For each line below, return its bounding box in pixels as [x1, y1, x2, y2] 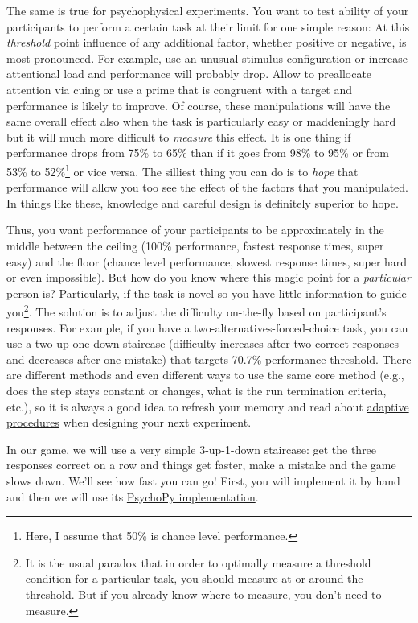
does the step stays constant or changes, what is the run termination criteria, [6, 382, 387, 398]
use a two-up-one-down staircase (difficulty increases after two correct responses [6, 335, 400, 352]
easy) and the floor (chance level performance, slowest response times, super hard [6, 253, 408, 270]
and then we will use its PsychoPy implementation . [6, 488, 259, 505]
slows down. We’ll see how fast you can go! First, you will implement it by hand [6, 472, 400, 489]
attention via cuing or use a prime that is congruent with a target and [6, 80, 353, 97]
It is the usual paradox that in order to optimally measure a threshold [25, 554, 371, 571]
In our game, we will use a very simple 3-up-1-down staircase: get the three [6, 440, 377, 457]
